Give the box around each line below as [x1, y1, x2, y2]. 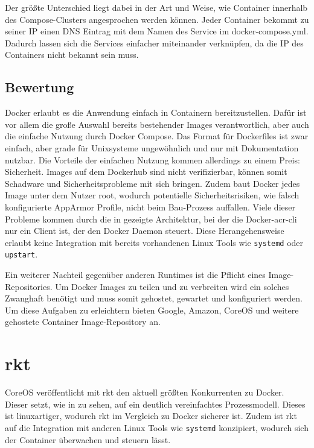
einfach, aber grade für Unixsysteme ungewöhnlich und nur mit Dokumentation [5, 141, 299, 154]
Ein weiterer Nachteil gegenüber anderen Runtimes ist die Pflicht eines [5, 268, 266, 281]
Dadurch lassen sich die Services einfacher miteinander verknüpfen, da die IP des [5, 36, 304, 49]
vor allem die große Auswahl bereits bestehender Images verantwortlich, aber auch [5, 118, 309, 130]
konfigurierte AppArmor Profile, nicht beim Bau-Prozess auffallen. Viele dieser [5, 200, 295, 213]
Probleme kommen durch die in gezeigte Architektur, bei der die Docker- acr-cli [5, 212, 297, 225]
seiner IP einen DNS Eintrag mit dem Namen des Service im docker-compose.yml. [5, 25, 309, 37]
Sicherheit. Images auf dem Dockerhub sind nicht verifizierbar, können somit [5, 165, 287, 178]
